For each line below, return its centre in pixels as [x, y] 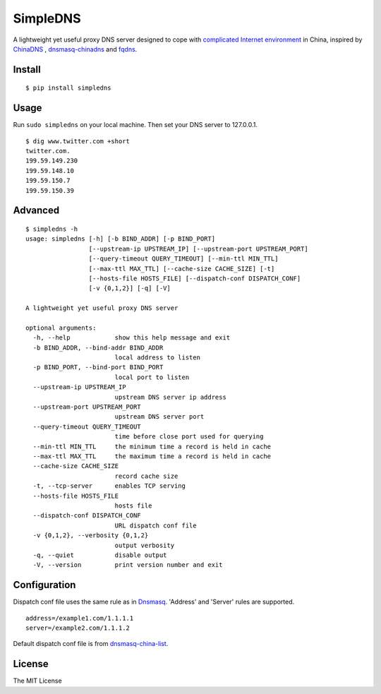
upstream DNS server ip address [171, 397]
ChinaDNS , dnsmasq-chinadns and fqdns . [75, 49]
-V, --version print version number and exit [128, 565]
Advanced [36, 211]
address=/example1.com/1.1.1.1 [80, 618]
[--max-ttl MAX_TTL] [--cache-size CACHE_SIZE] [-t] [182, 269]
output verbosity [145, 545]
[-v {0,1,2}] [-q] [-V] [129, 288]
